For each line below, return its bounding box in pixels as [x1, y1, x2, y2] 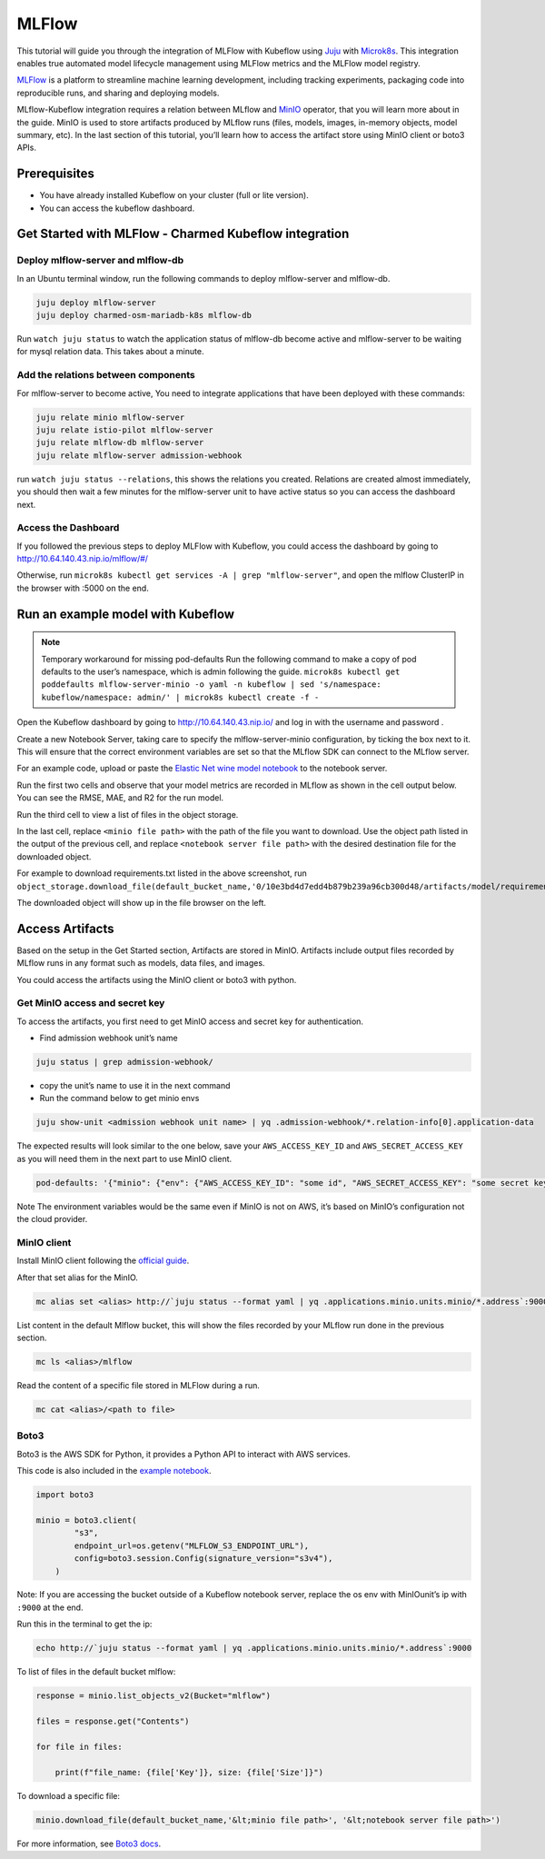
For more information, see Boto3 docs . [16, 1838, 162, 1849]
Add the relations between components [16, 369, 195, 382]
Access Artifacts [16, 920, 114, 936]
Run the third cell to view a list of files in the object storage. [16, 809, 239, 820]
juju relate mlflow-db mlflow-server [35, 437, 204, 448]
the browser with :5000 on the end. [16, 582, 149, 593]
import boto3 [35, 1490, 94, 1500]
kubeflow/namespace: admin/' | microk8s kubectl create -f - [41, 691, 320, 702]
